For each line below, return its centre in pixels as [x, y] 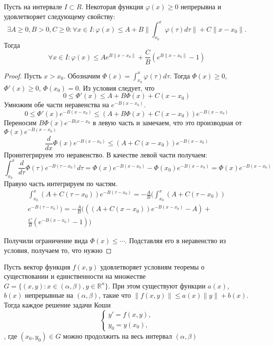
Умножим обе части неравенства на [57, 105]
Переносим [20, 122]
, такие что [115, 295]
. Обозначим [82, 75]
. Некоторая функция [112, 6]
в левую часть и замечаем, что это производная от [167, 122]
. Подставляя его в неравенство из [176, 240]
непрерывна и [201, 6]
